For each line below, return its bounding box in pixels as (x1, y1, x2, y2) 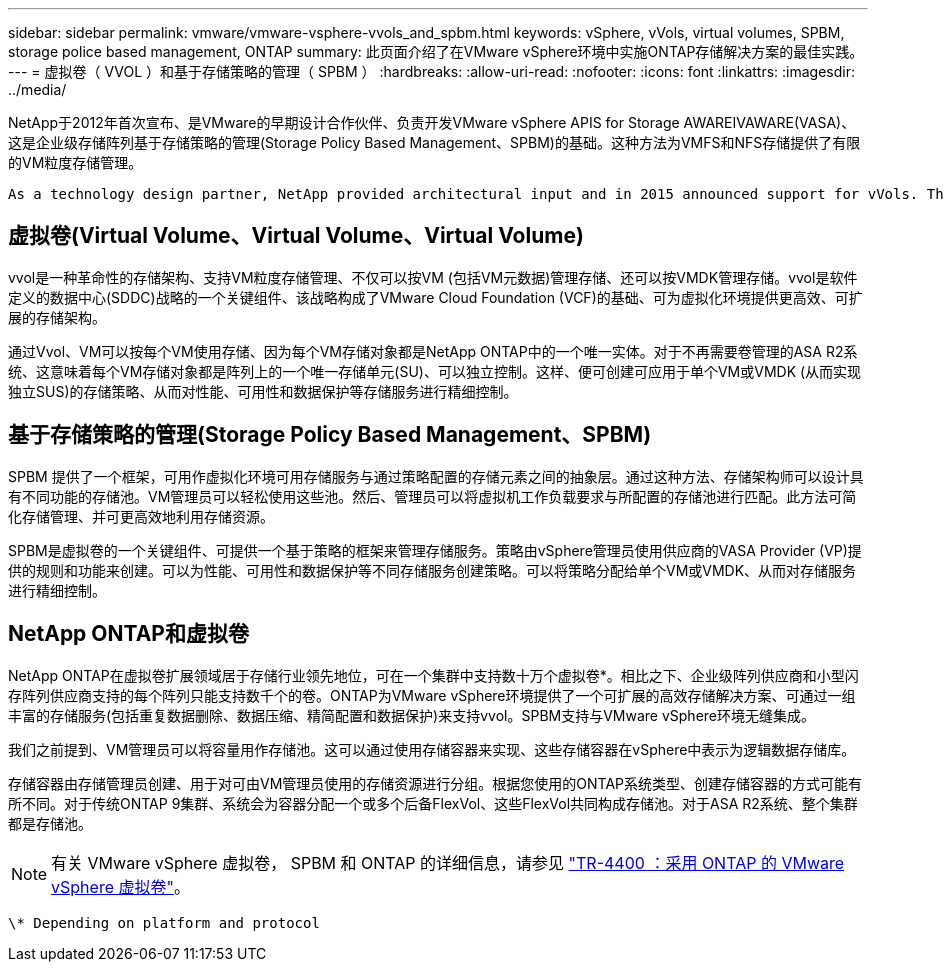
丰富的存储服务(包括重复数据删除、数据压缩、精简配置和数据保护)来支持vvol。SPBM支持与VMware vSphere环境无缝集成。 (8, 706, 816, 724)
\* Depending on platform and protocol (8, 914, 320, 931)
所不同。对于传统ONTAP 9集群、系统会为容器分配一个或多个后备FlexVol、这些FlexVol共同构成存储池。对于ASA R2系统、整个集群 (8, 794, 858, 812)
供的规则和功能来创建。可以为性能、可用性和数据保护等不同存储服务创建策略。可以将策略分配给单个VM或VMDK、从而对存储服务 (8, 561, 857, 579)
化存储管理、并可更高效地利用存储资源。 (8, 507, 274, 525)
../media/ (8, 81, 67, 98)
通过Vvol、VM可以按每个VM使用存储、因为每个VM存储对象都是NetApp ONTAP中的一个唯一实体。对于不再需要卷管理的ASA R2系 (8, 342, 858, 360)
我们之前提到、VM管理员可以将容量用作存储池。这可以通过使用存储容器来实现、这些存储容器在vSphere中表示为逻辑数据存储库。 (8, 740, 856, 758)
